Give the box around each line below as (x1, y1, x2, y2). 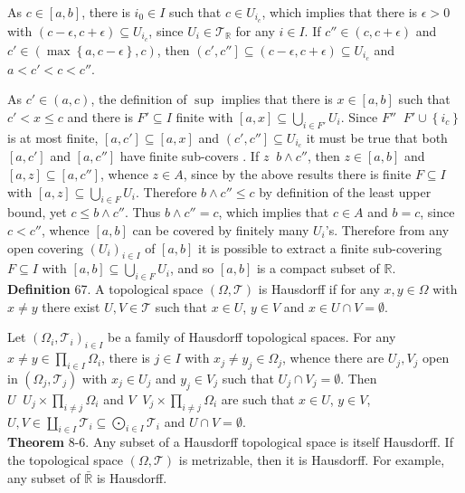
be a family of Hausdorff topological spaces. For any (108, 327, 396, 346)
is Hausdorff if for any (258, 280, 380, 299)
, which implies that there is (261, 3, 418, 21)
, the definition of (90, 90, 187, 109)
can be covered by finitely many (132, 221, 309, 239)
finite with (176, 107, 233, 126)
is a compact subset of (256, 259, 380, 278)
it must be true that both (306, 128, 448, 147)
